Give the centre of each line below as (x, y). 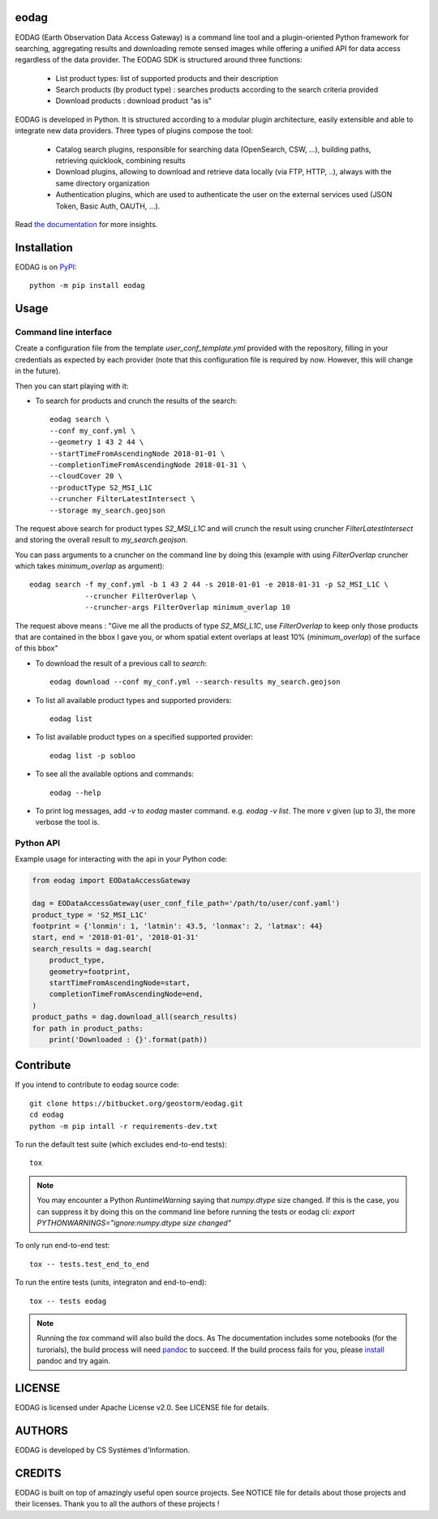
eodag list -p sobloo (92, 755)
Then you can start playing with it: (72, 386)
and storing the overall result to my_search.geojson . (101, 540)
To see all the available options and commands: (115, 774)
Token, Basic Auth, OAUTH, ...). (108, 206)
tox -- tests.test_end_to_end (90, 1264)
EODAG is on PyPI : (46, 267)
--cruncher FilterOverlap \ (140, 596)
